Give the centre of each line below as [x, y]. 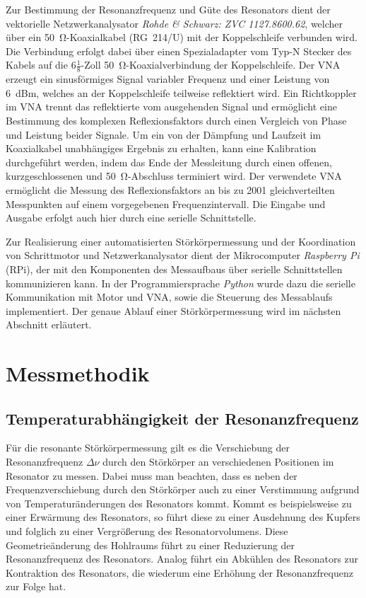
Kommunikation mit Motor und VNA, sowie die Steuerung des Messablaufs [169, 297]
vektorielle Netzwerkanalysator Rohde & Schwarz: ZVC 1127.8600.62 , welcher [175, 23]
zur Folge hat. [36, 586]
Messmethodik [78, 373]
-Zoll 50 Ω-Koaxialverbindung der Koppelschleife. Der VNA [211, 65]
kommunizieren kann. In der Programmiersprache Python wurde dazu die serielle [181, 283]
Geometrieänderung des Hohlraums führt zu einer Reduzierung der [150, 545]
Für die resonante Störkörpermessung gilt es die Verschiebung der [148, 448]
